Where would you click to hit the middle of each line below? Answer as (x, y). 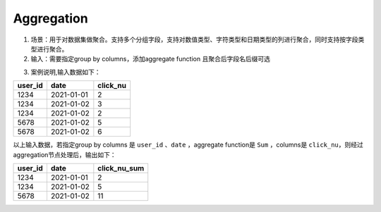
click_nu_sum (121, 168)
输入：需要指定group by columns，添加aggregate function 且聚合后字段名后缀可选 (151, 59)
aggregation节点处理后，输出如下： (65, 154)
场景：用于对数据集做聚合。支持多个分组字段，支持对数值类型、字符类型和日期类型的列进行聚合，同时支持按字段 (194, 39)
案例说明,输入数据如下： (66, 72)
